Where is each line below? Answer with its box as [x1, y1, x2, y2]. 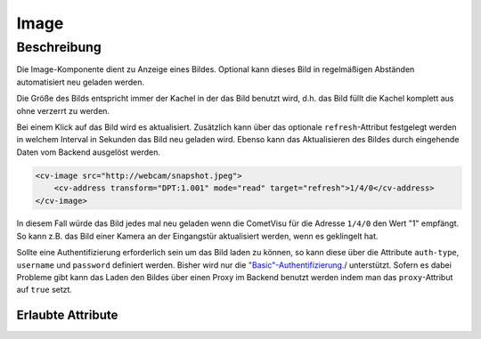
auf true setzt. [16, 285, 73, 295]
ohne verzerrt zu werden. [16, 105, 110, 116]
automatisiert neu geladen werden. [16, 77, 145, 87]
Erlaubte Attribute [16, 308, 118, 323]
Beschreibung [16, 39, 102, 55]
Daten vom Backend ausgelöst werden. [16, 147, 160, 157]
